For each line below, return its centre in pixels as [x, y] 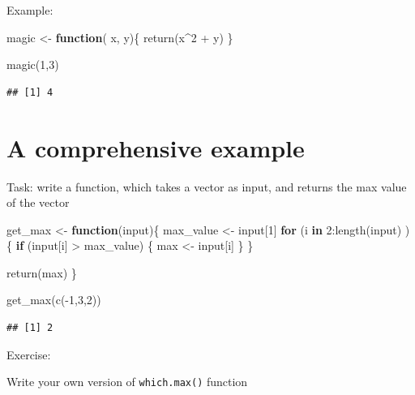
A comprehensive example [156, 147]
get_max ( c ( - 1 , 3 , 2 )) [54, 300]
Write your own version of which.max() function [127, 382]
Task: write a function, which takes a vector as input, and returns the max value [207, 186]
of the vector [38, 202]
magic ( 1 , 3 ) [33, 64]
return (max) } [42, 272]
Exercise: [29, 354]
